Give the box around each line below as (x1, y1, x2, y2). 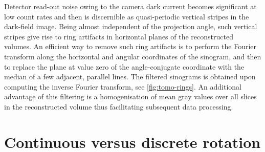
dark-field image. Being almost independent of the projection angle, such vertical (4, 21, 257, 32)
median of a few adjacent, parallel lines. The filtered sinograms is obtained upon (4, 71, 256, 82)
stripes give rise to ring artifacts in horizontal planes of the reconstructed (4, 31, 233, 41)
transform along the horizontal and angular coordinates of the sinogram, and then (4, 51, 261, 61)
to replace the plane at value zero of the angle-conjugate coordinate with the (4, 61, 245, 72)
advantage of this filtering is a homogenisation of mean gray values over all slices (4, 91, 257, 102)
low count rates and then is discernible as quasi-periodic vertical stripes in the (4, 11, 249, 21)
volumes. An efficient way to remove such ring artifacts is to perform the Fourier (4, 41, 257, 52)
